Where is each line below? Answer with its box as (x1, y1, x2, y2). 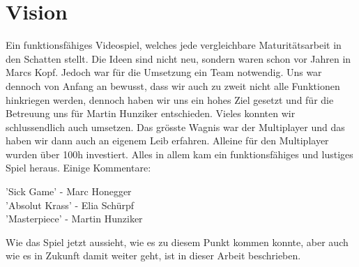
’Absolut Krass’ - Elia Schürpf (6, 197, 135, 212)
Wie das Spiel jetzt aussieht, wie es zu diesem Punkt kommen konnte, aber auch (6, 234, 349, 249)
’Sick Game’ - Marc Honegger (6, 184, 132, 199)
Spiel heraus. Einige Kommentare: (6, 160, 151, 175)
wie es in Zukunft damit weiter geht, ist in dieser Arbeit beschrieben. (6, 248, 301, 263)
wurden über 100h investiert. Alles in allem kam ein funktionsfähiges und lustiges (6, 146, 353, 161)
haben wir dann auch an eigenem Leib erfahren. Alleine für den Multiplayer (6, 133, 329, 148)
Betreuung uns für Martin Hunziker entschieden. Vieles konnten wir (6, 106, 296, 121)
